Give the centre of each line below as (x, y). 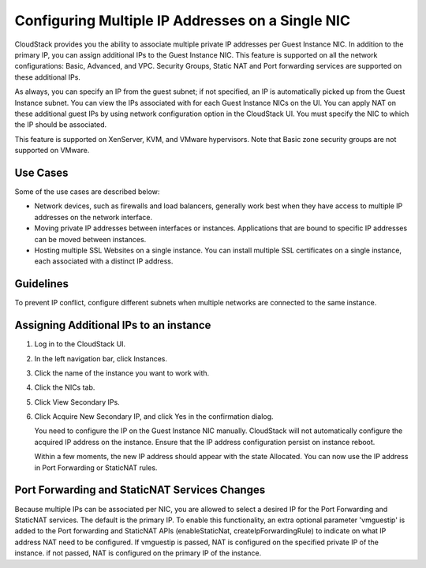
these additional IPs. (47, 77)
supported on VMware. (52, 151)
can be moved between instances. (90, 239)
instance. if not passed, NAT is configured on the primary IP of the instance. (138, 553)
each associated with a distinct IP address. (104, 261)
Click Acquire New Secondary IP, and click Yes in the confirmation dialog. (154, 417)
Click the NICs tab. (65, 387)
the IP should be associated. (61, 125)
